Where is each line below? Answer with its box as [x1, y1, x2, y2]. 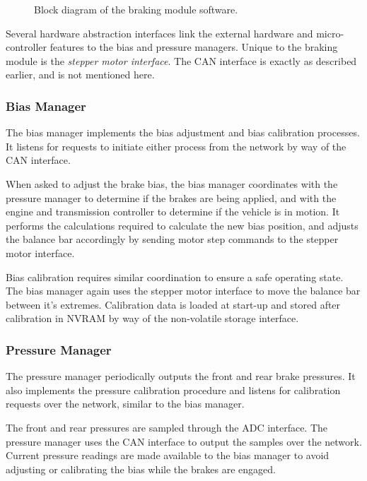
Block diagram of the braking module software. [34, 2, 238, 16]
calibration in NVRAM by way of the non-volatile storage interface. [6, 311, 299, 326]
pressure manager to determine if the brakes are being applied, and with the [6, 190, 337, 205]
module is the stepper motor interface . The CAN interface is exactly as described [6, 53, 357, 68]
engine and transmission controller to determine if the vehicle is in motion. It [6, 204, 340, 219]
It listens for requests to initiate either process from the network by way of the [6, 138, 346, 153]
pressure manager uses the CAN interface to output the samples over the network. [6, 434, 362, 449]
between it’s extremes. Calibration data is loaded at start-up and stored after [6, 297, 341, 311]
